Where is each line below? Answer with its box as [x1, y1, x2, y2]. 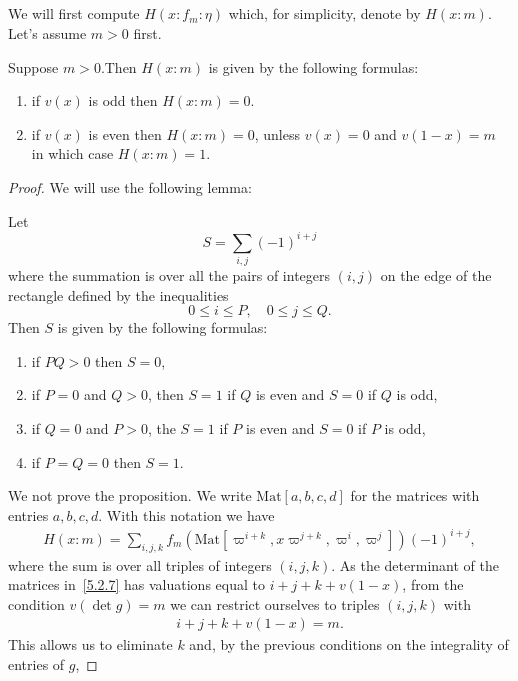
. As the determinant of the [331, 554, 499, 575]
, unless [254, 123, 301, 144]
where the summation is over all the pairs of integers [8, 264, 331, 285]
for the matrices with [350, 485, 480, 506]
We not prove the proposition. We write [8, 485, 252, 506]
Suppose [8, 56, 59, 77]
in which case [31, 143, 114, 164]
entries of [8, 654, 65, 675]
